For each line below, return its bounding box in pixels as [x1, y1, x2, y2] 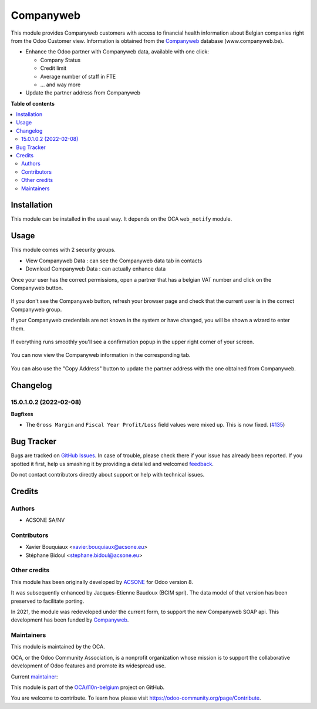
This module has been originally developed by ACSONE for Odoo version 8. [11, 578, 194, 585]
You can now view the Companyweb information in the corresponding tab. [11, 352, 191, 359]
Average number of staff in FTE [40, 73, 116, 80]
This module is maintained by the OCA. [11, 643, 105, 650]
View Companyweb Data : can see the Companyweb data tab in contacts [25, 257, 203, 264]
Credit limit [40, 65, 67, 72]
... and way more [40, 81, 81, 88]
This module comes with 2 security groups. [11, 247, 116, 254]
